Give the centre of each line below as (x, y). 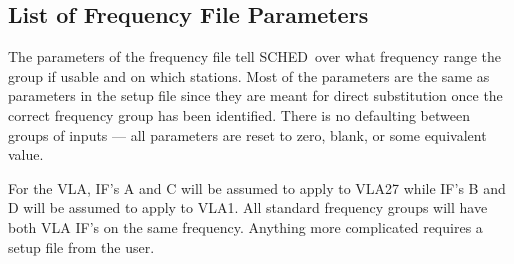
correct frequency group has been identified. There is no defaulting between (239, 114)
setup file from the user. (81, 246)
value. (26, 154)
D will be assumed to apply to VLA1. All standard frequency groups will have (248, 207)
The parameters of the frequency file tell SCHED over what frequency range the (255, 56)
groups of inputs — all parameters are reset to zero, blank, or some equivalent (247, 134)
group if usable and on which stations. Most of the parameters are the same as (249, 75)
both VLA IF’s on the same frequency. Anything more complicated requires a (245, 226)
